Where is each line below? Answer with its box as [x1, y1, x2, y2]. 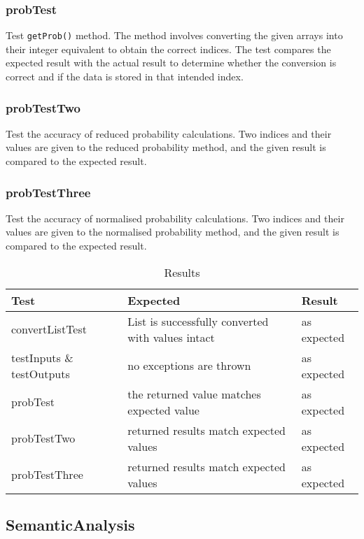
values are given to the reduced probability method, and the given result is [6, 140, 326, 154]
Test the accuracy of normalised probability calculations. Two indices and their [6, 210, 344, 225]
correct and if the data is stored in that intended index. [6, 69, 244, 84]
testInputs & [11, 349, 73, 366]
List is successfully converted [127, 312, 269, 329]
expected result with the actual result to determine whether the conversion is [6, 55, 337, 70]
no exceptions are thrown [127, 357, 251, 374]
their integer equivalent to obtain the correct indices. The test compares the [6, 41, 331, 56]
